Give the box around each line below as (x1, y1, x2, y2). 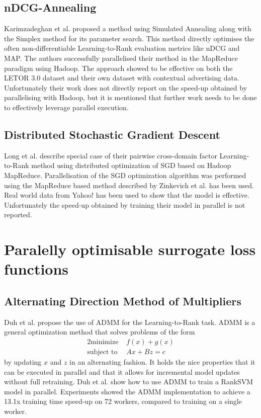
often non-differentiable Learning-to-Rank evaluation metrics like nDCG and (4, 43, 240, 53)
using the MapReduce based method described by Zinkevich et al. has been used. (4, 180, 254, 190)
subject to (87, 348, 118, 356)
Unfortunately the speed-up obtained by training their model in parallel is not (4, 199, 245, 210)
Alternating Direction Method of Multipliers (4, 293, 241, 308)
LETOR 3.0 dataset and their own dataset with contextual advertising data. (4, 72, 239, 83)
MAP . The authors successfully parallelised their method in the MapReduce (4, 52, 238, 63)
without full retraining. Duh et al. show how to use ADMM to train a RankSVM (4, 376, 253, 387)
